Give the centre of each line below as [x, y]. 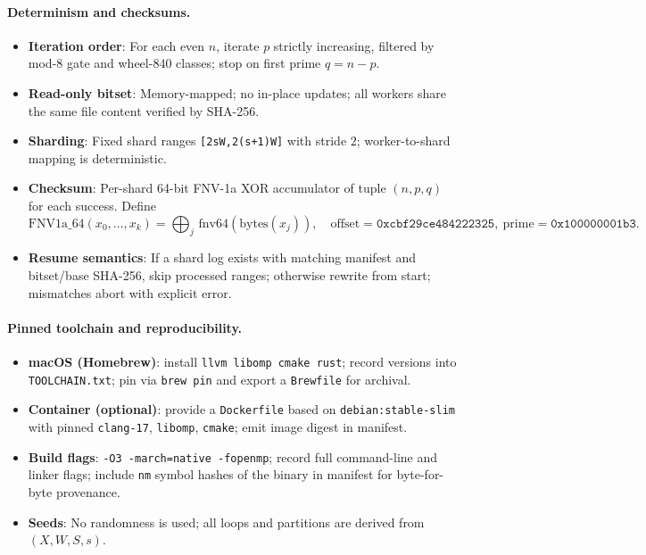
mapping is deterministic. [97, 157]
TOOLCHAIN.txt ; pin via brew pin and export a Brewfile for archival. [219, 379]
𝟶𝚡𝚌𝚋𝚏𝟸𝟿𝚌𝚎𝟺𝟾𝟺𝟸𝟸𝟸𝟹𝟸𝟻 [435, 224]
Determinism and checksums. [99, 11]
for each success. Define [92, 206]
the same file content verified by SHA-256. [144, 110]
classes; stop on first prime [248, 63]
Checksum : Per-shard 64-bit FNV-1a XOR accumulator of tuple [207, 188]
